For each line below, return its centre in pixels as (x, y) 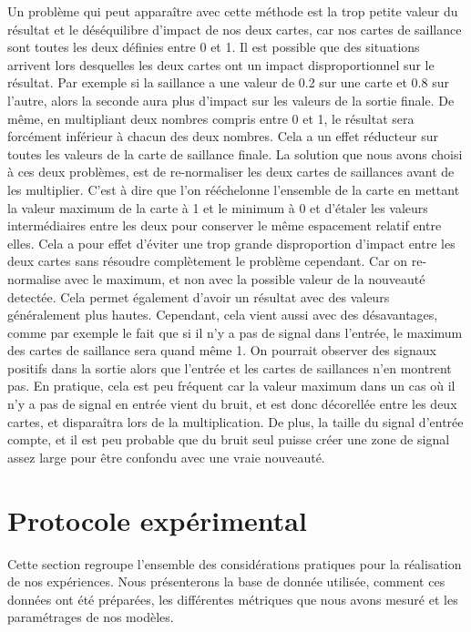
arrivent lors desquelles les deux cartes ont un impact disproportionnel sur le (221, 64)
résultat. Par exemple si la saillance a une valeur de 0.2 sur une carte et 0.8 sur (228, 82)
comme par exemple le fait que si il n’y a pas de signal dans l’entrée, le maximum (235, 332)
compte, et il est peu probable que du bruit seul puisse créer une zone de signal (229, 439)
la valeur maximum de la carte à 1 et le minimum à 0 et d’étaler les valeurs (218, 207)
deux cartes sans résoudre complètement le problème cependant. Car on (208, 261)
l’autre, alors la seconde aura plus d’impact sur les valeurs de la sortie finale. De (231, 100)
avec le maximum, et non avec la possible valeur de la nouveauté (245, 278)
